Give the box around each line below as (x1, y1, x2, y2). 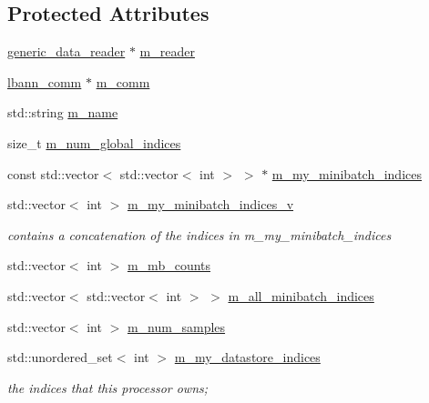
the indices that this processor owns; (7, 378, 209, 397)
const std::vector (7, 164, 99, 183)
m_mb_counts (127, 256, 211, 275)
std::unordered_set (7, 348, 113, 367)
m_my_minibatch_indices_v (127, 195, 294, 214)
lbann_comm (7, 72, 82, 91)
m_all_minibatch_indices (228, 286, 374, 305)
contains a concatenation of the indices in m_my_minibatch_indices (7, 225, 392, 244)
